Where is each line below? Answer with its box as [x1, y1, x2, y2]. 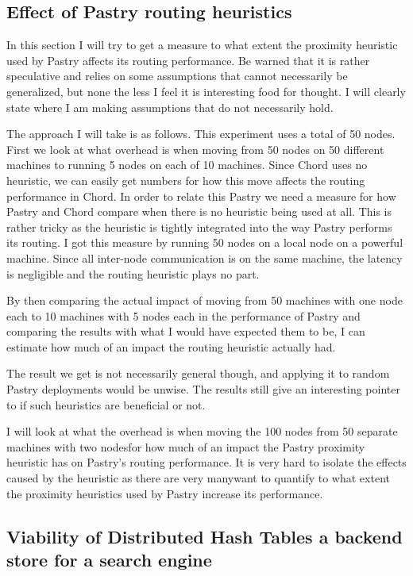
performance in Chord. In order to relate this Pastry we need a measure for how [6, 187, 396, 204]
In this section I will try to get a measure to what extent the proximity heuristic [6, 36, 398, 53]
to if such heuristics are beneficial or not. [6, 396, 206, 413]
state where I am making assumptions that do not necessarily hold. [6, 98, 334, 115]
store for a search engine [6, 547, 212, 572]
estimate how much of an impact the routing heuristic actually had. [6, 338, 336, 355]
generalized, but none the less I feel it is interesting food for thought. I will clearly [6, 83, 406, 99]
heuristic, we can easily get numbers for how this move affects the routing [6, 171, 365, 188]
